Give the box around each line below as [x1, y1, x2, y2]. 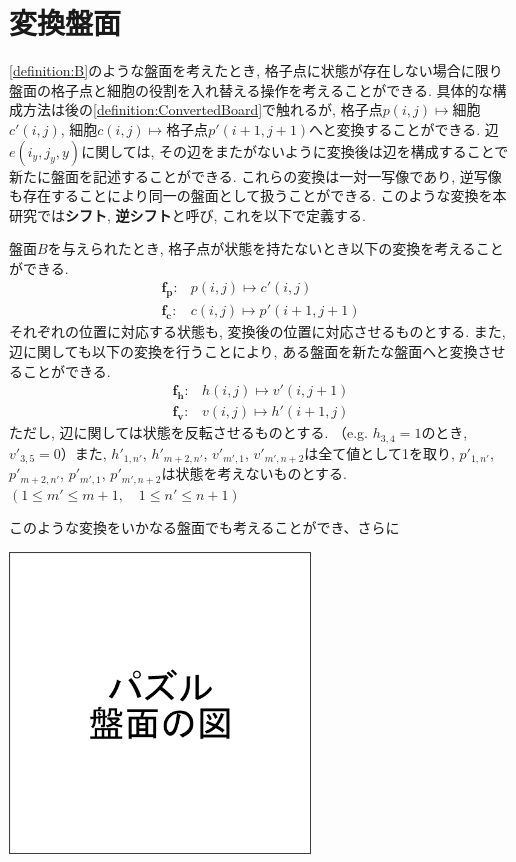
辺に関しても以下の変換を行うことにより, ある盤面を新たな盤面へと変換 [9, 340, 478, 361]
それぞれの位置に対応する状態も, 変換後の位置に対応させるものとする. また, [9, 321, 506, 342]
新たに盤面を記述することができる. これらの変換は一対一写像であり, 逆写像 [9, 165, 502, 186]
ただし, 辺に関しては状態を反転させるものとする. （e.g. [9, 422, 368, 443]
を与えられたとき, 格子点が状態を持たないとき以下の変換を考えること [47, 238, 504, 259]
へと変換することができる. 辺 [309, 118, 499, 139]
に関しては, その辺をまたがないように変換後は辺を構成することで [81, 140, 509, 161]
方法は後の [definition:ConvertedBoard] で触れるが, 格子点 [22, 99, 383, 120]
